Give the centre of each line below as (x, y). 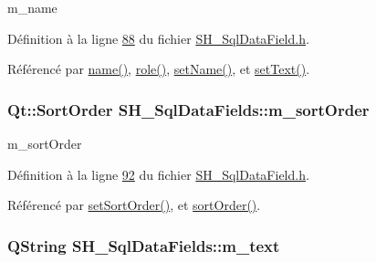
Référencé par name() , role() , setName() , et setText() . (159, 69)
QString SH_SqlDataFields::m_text (144, 245)
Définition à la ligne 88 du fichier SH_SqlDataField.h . (158, 38)
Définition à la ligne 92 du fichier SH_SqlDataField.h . (158, 174)
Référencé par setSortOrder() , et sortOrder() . (134, 205)
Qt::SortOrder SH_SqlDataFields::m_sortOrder (188, 109)
